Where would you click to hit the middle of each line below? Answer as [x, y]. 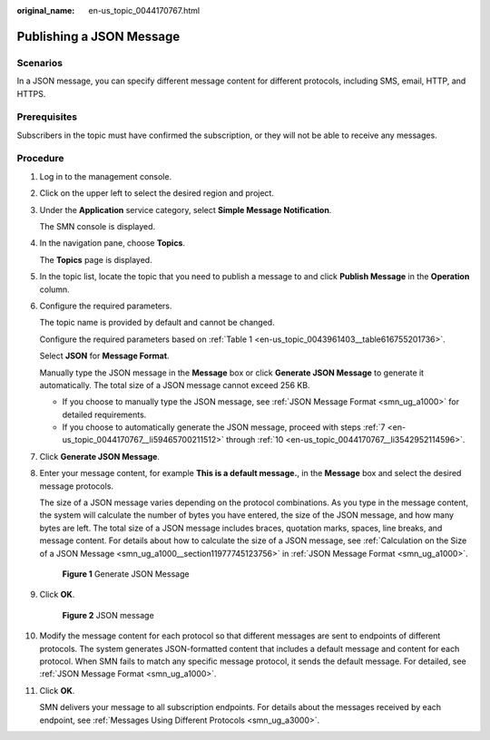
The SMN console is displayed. [98, 226]
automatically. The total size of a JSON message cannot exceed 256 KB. [175, 385]
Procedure [40, 159]
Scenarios [40, 63]
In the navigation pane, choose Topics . [113, 243]
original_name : [46, 10]
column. [54, 289]
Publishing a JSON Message [98, 36]
